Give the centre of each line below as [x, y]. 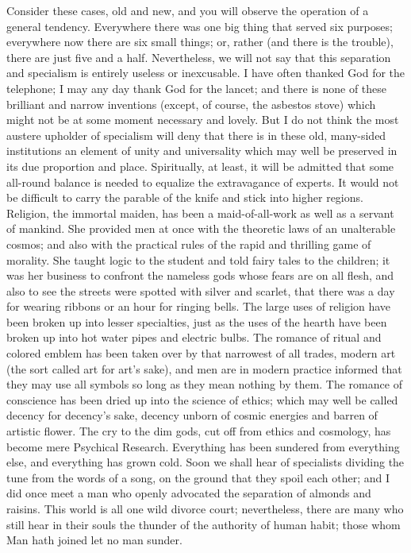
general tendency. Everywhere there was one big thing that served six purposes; [200, 26]
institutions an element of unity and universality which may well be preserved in [202, 151]
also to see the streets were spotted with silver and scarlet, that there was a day [201, 290]
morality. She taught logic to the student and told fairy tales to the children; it [198, 259]
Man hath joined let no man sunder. [94, 540]
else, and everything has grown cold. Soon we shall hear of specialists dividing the [205, 462]
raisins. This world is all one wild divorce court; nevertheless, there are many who [205, 509]
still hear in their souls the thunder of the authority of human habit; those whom [204, 524]
